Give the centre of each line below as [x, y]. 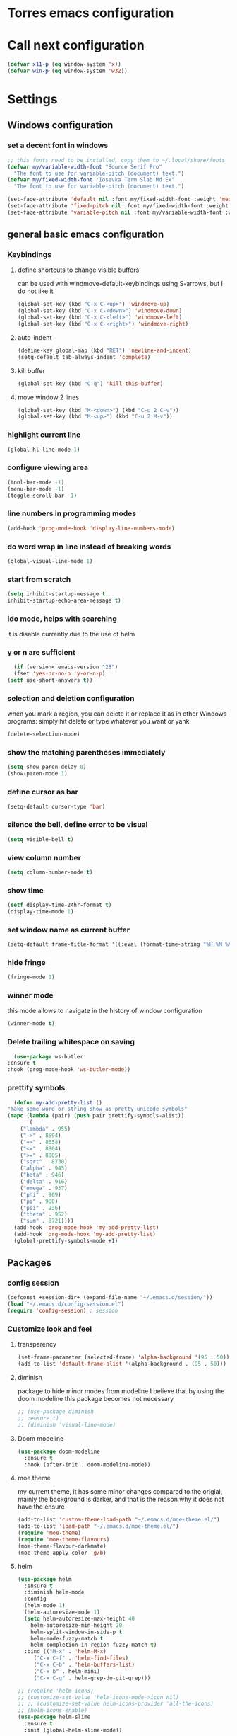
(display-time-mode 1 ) [41, 911]
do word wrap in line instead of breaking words [89, 547]
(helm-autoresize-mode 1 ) [62, 1612]
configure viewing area [48, 467]
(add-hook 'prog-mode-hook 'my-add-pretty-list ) [86, 1228]
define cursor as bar [43, 792]
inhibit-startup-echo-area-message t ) [64, 600]
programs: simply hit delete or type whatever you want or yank [98, 721]
